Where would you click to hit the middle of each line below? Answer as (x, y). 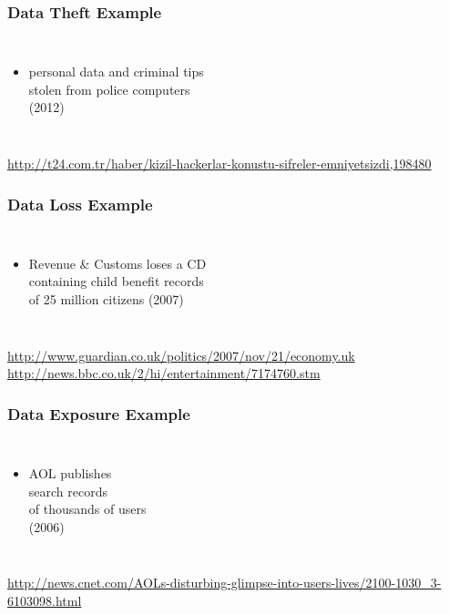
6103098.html (45, 600)
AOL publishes (70, 473)
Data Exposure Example (99, 413)
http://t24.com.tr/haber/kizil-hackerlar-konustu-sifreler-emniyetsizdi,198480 (219, 163)
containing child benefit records (116, 281)
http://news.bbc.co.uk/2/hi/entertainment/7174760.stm (164, 373)
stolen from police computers (109, 89)
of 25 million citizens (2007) (106, 299)
